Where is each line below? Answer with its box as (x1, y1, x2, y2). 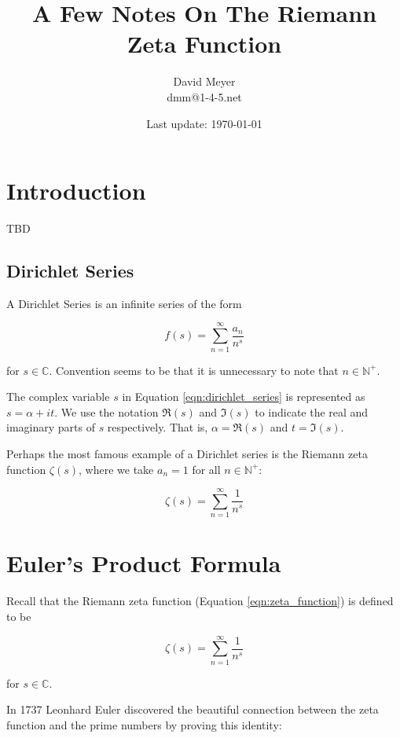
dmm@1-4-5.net (167, 88, 242, 105)
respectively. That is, (107, 419, 208, 435)
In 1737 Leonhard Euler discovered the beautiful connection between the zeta (6, 701, 379, 718)
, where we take (79, 461, 154, 477)
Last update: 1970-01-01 (146, 115, 262, 131)
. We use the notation (54, 403, 159, 420)
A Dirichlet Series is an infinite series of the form (6, 295, 242, 311)
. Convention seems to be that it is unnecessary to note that (49, 362, 339, 378)
